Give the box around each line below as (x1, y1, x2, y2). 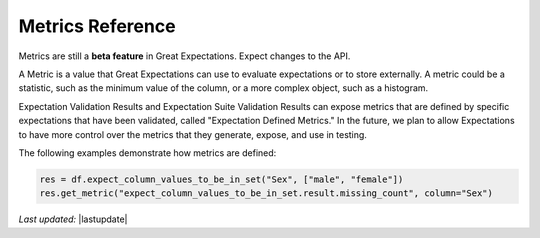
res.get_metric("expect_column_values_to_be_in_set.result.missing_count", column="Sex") (39, 188, 494, 199)
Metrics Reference (18, 15, 176, 37)
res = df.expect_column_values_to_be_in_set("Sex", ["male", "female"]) (39, 173, 404, 185)
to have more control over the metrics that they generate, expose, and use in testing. (18, 128, 367, 140)
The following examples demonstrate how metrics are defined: (18, 146, 277, 159)
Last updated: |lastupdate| (18, 213, 128, 225)
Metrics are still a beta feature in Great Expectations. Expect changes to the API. (18, 50, 351, 62)
